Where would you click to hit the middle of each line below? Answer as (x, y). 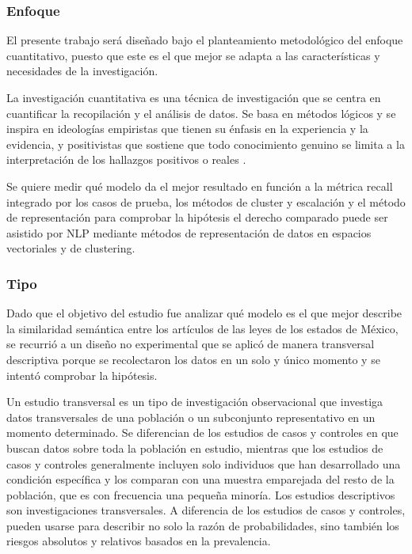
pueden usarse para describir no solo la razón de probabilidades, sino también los (203, 525)
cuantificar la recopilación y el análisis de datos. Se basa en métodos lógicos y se (201, 113)
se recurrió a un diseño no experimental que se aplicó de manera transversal (191, 344)
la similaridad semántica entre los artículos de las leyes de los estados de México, (202, 328)
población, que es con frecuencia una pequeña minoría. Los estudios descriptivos (201, 494)
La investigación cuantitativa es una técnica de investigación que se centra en (194, 97)
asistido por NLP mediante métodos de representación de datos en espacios (189, 232)
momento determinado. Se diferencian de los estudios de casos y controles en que (202, 433)
